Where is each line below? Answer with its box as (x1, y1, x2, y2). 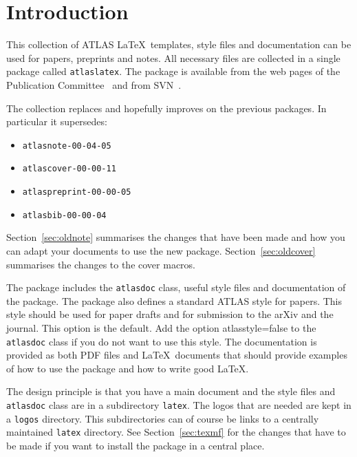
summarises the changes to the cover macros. (6, 257, 195, 271)
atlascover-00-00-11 (22, 164, 116, 174)
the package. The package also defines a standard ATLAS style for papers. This (6, 293, 343, 308)
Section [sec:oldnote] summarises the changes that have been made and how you (6, 230, 345, 244)
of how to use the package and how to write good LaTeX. (6, 361, 249, 375)
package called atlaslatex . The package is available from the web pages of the (6, 64, 340, 78)
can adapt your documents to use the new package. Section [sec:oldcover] (6, 243, 316, 257)
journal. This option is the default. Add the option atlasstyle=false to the (6, 321, 316, 334)
